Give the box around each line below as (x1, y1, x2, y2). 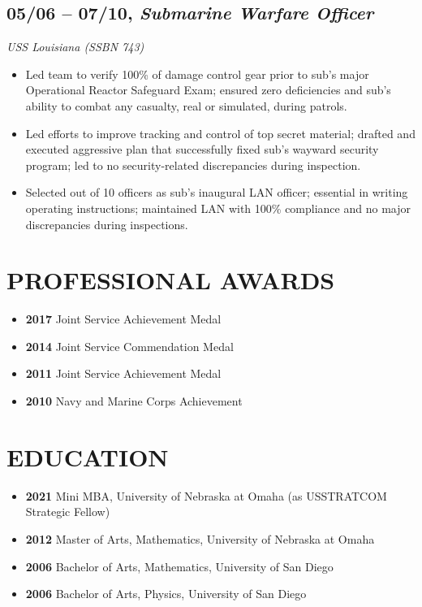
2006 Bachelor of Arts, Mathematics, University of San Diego (25, 557, 334, 574)
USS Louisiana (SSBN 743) (6, 38, 144, 55)
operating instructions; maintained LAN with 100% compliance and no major (25, 199, 411, 216)
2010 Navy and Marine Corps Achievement (25, 392, 243, 410)
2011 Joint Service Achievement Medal (25, 365, 222, 382)
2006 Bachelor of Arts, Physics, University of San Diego (25, 585, 307, 602)
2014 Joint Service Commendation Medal (25, 337, 234, 354)
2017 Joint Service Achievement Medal (25, 310, 222, 327)
